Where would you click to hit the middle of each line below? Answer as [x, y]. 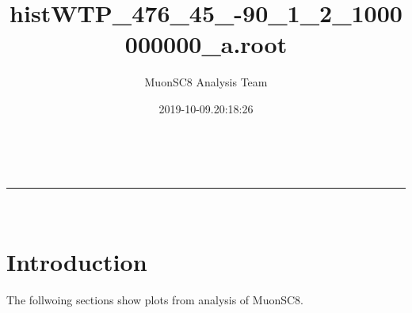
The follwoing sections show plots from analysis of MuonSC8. [155, 299]
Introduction [77, 261]
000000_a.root [206, 44]
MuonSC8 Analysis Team [206, 82]
